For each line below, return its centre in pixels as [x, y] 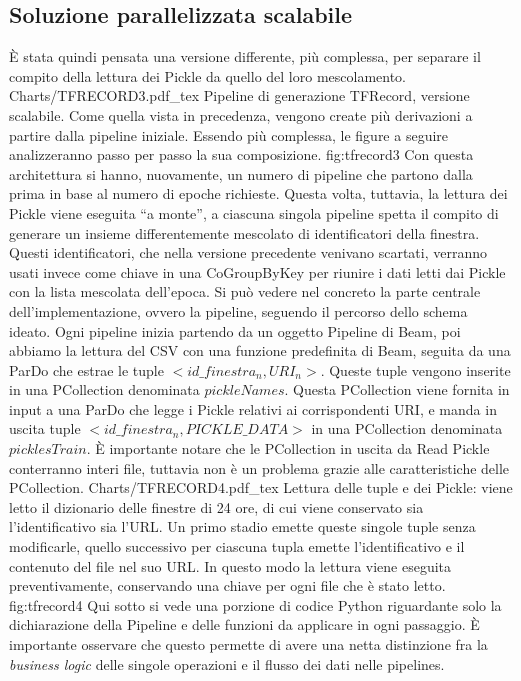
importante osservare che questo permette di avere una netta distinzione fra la [248, 644]
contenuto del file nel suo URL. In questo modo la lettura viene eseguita [230, 565]
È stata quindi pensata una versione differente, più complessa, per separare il [245, 56]
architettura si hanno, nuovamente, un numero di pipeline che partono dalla [241, 173]
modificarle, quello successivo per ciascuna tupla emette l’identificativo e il [237, 546]
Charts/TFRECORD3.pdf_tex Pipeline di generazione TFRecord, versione [239, 95]
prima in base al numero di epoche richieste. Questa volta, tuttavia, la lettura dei [258, 193]
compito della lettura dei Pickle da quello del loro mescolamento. [207, 75]
